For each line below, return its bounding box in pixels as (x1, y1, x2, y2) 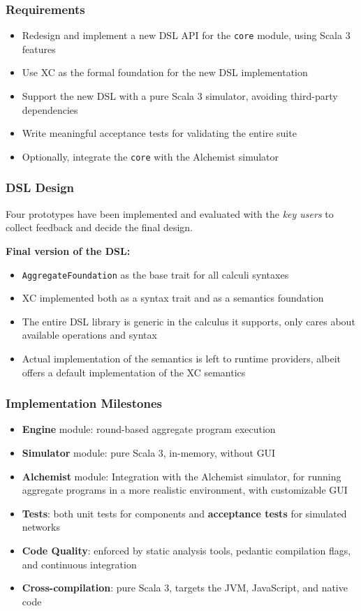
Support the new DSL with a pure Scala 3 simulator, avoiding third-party (22, 89, 338, 103)
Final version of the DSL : (6, 243, 131, 258)
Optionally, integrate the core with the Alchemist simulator (22, 149, 279, 163)
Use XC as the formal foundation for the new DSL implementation (22, 65, 308, 80)
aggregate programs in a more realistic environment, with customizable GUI (22, 483, 348, 497)
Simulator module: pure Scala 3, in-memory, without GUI (22, 445, 276, 459)
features (22, 41, 56, 56)
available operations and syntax (22, 327, 157, 342)
